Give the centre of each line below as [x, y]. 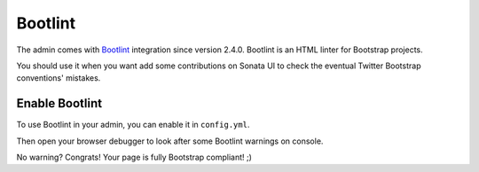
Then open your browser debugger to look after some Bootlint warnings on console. [170, 141]
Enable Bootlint [59, 103]
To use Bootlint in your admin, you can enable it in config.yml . [133, 125]
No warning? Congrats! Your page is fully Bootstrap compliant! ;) [134, 157]
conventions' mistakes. [59, 78]
